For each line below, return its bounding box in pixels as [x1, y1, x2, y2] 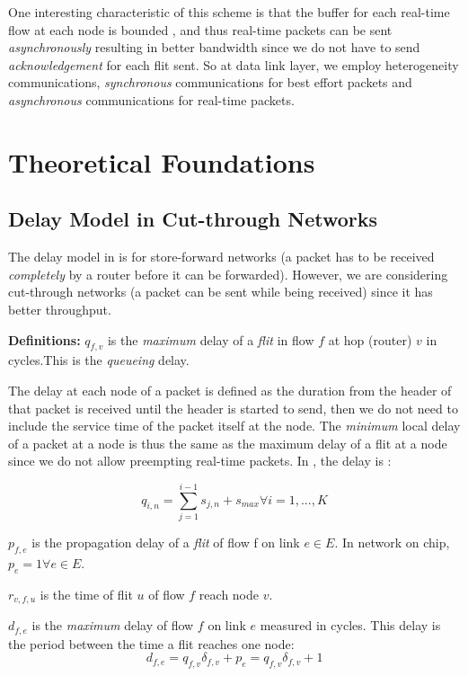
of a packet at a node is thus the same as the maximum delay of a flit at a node [8, 433, 447, 452]
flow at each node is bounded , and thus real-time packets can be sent [8, 20, 393, 39]
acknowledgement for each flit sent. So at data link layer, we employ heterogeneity [8, 55, 459, 74]
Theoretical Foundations [8, 143, 315, 180]
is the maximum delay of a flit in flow [107, 330, 314, 349]
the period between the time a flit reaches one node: [8, 634, 295, 653]
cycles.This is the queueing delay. [8, 351, 190, 369]
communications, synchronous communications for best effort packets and [8, 73, 412, 92]
